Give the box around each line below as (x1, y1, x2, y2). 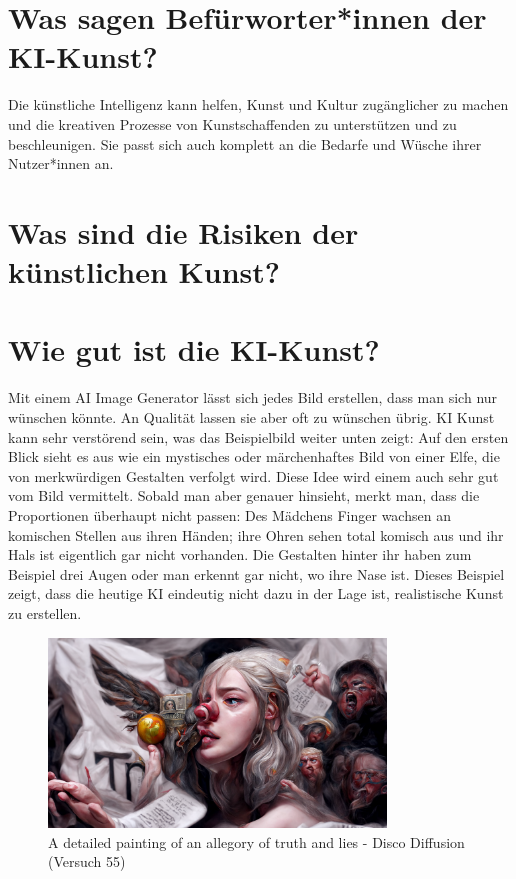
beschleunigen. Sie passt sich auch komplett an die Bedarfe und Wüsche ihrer (8, 133, 482, 154)
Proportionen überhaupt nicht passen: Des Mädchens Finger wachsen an (8, 504, 451, 525)
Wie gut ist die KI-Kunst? (8, 329, 380, 370)
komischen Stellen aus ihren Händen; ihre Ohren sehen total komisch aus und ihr (8, 524, 504, 545)
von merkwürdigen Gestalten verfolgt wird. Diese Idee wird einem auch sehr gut (8, 465, 499, 486)
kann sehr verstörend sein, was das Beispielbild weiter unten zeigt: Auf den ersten (8, 426, 509, 447)
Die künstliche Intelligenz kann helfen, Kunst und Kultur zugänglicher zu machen (8, 94, 509, 115)
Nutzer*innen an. (8, 153, 114, 174)
